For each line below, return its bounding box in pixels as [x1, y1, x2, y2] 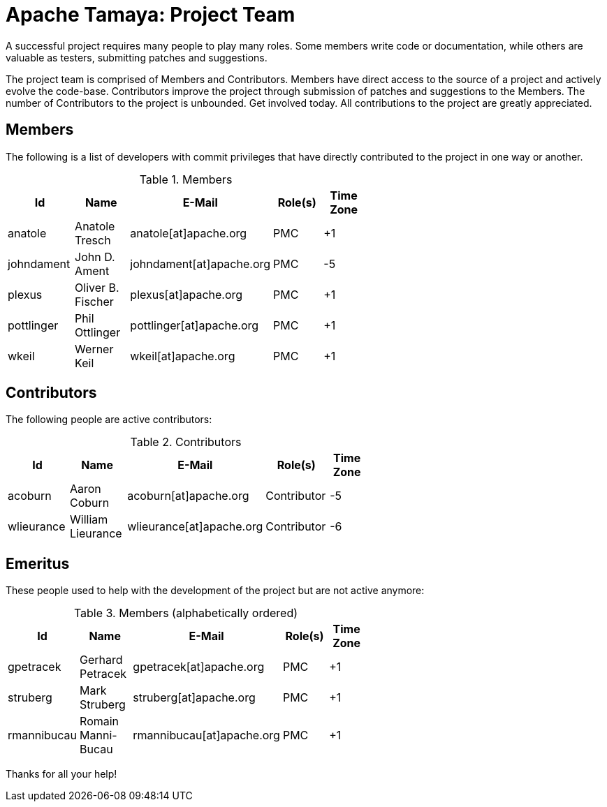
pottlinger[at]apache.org [130, 318, 259, 332]
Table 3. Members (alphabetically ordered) [73, 606, 298, 621]
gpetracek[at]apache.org [133, 660, 265, 674]
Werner [75, 341, 114, 356]
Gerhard [80, 653, 123, 667]
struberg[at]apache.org [133, 690, 256, 705]
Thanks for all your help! [6, 768, 117, 780]
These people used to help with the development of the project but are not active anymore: [6, 584, 425, 597]
